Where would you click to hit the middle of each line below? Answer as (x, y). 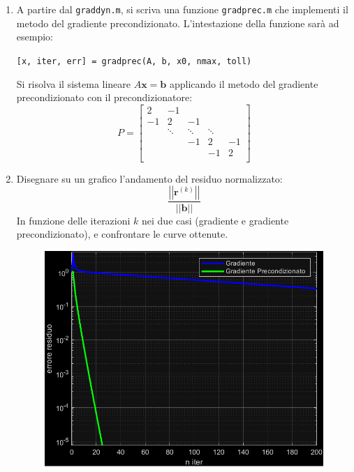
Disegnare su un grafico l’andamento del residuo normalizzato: (149, 178)
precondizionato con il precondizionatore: (104, 97)
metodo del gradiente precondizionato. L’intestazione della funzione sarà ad (178, 23)
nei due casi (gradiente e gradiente (215, 220)
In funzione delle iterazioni (73, 220)
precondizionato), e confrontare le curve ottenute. (122, 234)
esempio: (35, 37)
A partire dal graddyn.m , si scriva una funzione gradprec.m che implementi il (182, 9)
